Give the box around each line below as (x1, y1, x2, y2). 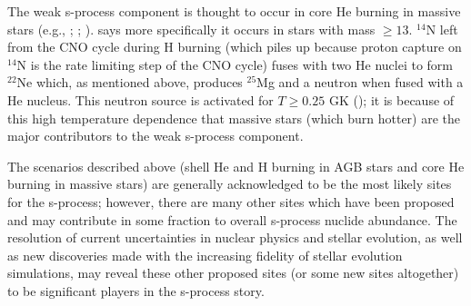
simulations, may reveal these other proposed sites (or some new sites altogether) (7, 263, 459, 282)
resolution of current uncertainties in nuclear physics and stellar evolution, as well (7, 228, 463, 247)
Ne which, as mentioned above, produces (16, 73, 243, 92)
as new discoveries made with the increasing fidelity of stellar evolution (7, 245, 403, 264)
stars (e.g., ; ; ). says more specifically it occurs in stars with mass (7, 19, 376, 38)
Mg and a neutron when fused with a (256, 73, 464, 92)
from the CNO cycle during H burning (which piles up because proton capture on (7, 37, 462, 56)
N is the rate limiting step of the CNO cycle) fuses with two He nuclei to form (16, 54, 454, 74)
